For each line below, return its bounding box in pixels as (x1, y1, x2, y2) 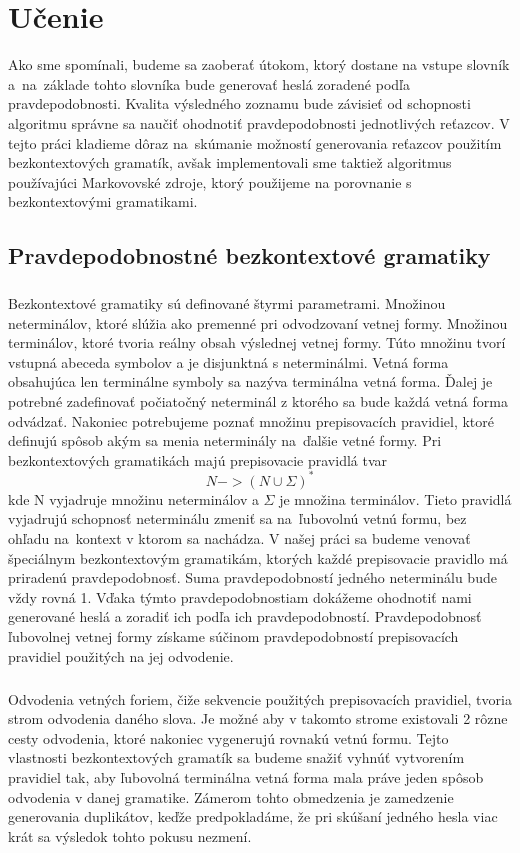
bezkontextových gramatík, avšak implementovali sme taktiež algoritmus (8, 152, 452, 173)
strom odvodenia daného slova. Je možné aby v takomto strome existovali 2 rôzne (8, 708, 508, 729)
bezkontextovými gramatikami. (8, 191, 198, 212)
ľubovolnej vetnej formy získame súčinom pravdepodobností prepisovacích (8, 626, 459, 647)
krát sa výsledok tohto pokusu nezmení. (8, 825, 252, 846)
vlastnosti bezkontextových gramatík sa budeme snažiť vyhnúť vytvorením (8, 747, 465, 768)
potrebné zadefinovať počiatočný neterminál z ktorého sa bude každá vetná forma (8, 391, 508, 411)
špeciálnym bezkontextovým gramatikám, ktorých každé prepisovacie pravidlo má (8, 547, 508, 568)
